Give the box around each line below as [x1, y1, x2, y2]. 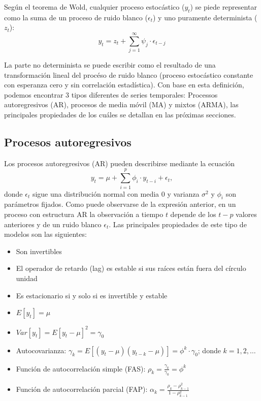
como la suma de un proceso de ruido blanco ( [4, 12, 148, 22]
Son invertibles [16, 245, 62, 256]
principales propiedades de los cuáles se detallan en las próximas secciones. [4, 109, 236, 120]
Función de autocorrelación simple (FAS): [16, 363, 146, 374]
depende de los [170, 208, 216, 219]
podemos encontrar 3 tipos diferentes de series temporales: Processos [4, 89, 218, 100]
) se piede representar [190, 2, 257, 12]
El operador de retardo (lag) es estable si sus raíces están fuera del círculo [16, 263, 246, 273]
